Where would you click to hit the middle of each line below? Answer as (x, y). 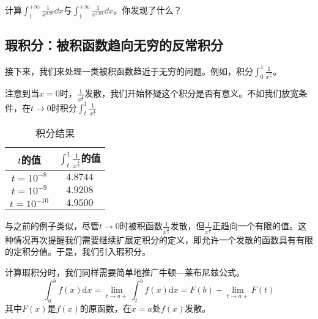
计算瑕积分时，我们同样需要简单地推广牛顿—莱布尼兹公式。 (125, 272)
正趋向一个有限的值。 (255, 226)
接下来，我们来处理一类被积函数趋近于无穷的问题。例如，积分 (129, 71)
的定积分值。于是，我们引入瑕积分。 (78, 251)
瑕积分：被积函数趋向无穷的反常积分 (114, 45)
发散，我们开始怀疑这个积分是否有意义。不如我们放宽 (192, 93)
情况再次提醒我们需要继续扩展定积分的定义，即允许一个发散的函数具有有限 (163, 239)
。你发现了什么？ (148, 10)
